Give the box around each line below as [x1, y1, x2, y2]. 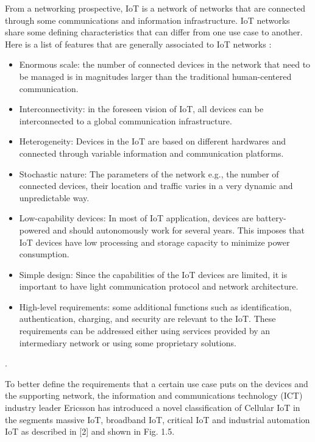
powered [19, 223, 51, 236]
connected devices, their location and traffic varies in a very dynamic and [19, 179, 293, 192]
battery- [256, 212, 286, 224]
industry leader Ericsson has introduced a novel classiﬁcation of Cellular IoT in [5, 401, 300, 414]
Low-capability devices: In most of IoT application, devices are [19, 212, 253, 224]
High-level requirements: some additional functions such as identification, [19, 300, 292, 313]
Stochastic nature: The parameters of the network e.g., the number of [19, 167, 279, 180]
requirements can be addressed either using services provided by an [19, 324, 271, 337]
